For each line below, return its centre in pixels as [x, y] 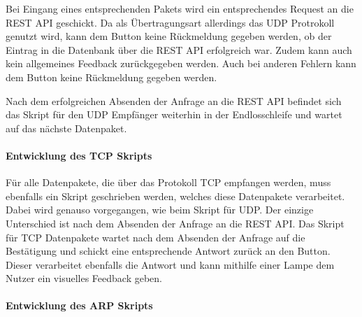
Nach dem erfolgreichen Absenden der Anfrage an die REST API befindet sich [174, 100]
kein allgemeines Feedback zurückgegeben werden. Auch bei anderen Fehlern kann [181, 63]
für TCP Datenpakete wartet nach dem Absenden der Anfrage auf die [155, 237]
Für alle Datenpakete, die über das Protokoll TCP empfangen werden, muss [168, 182]
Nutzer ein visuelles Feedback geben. [84, 278]
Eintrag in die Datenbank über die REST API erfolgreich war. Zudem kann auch [179, 49]
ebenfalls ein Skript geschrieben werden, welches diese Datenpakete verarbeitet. [175, 196]
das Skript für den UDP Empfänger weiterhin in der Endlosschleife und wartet [174, 114]
